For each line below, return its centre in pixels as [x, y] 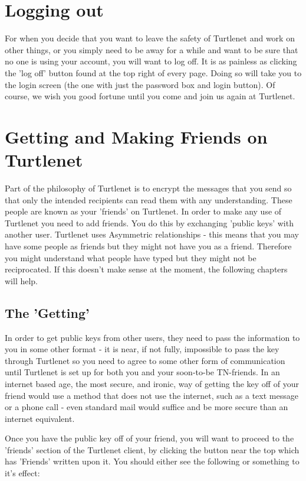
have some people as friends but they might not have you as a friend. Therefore [148, 246]
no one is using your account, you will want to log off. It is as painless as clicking [151, 61]
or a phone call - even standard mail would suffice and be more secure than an [147, 407]
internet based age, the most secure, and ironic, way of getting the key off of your [152, 383]
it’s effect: [22, 473]
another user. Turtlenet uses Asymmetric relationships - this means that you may [152, 234]
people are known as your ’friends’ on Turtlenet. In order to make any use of [143, 211]
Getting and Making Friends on [136, 136]
